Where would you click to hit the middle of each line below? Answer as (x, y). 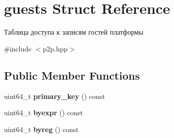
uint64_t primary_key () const (55, 96)
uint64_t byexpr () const (44, 113)
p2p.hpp (55, 48)
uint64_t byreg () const (41, 129)
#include (18, 48)
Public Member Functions (72, 75)
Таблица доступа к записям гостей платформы (74, 32)
